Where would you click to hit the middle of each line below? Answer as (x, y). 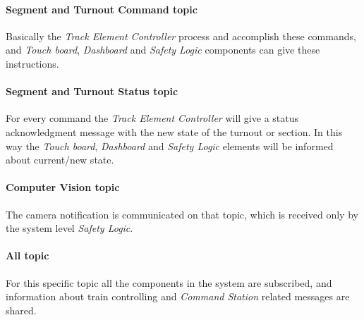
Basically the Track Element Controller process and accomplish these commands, (181, 36)
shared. (21, 310)
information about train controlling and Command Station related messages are (178, 296)
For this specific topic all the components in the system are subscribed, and (169, 282)
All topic (28, 256)
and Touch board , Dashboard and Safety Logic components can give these (163, 50)
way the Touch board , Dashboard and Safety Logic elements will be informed (170, 146)
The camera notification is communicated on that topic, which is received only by (182, 214)
